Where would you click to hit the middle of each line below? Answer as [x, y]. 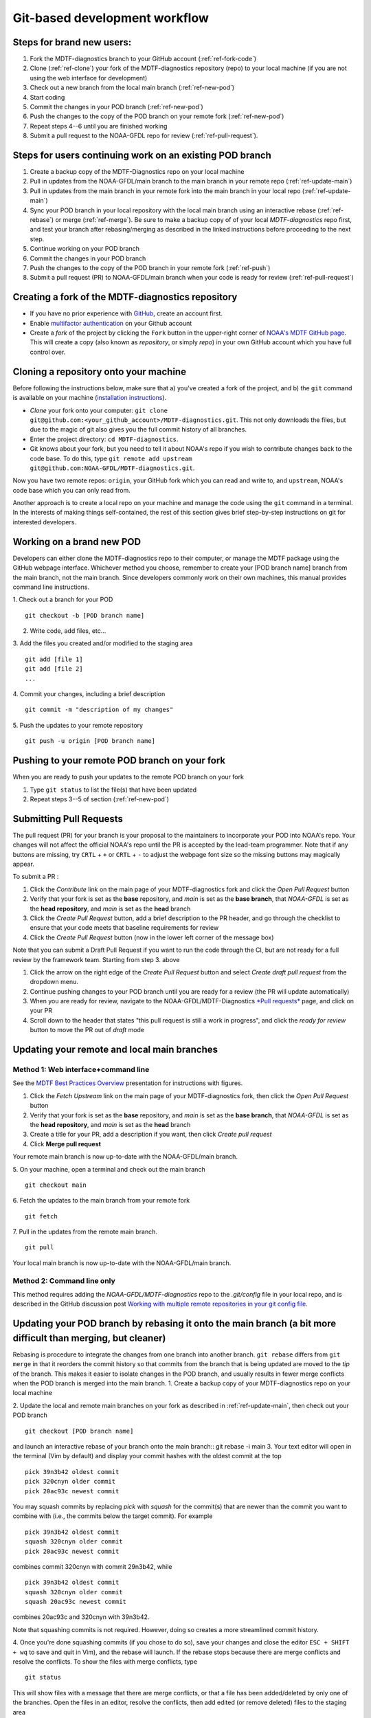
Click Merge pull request [65, 1144]
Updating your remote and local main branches [115, 1050]
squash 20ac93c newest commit [76, 1602]
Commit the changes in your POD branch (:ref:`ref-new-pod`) [117, 107]
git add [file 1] [54, 659]
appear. [23, 864]
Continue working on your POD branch [85, 249]
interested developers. [45, 522]
